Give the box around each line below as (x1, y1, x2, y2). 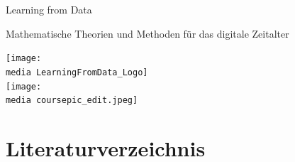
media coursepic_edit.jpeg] (6, 95, 138, 106)
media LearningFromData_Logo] (6, 67, 148, 77)
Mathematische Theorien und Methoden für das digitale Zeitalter (6, 26, 289, 40)
